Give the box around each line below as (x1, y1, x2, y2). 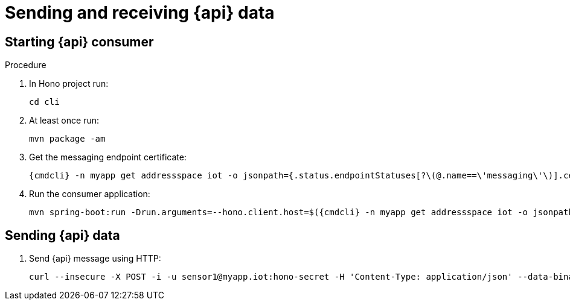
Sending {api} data (5, 227, 120, 243)
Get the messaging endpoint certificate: (29, 152, 187, 163)
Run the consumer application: (29, 189, 150, 200)
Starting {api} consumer (5, 34, 154, 49)
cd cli (29, 97, 60, 107)
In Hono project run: (29, 78, 109, 89)
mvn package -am (29, 134, 106, 144)
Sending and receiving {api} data (5, 2, 275, 23)
